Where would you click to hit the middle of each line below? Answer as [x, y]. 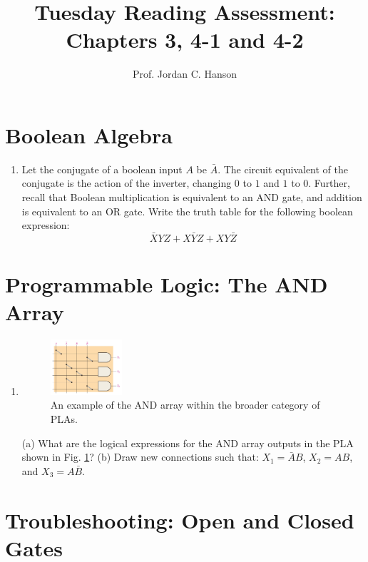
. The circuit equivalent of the [283, 169]
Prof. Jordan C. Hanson [185, 74]
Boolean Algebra [89, 134]
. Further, [329, 183]
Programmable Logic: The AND [167, 284]
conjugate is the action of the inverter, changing [127, 183]
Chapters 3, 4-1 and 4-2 [185, 40]
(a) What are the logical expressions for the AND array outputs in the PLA [188, 443]
